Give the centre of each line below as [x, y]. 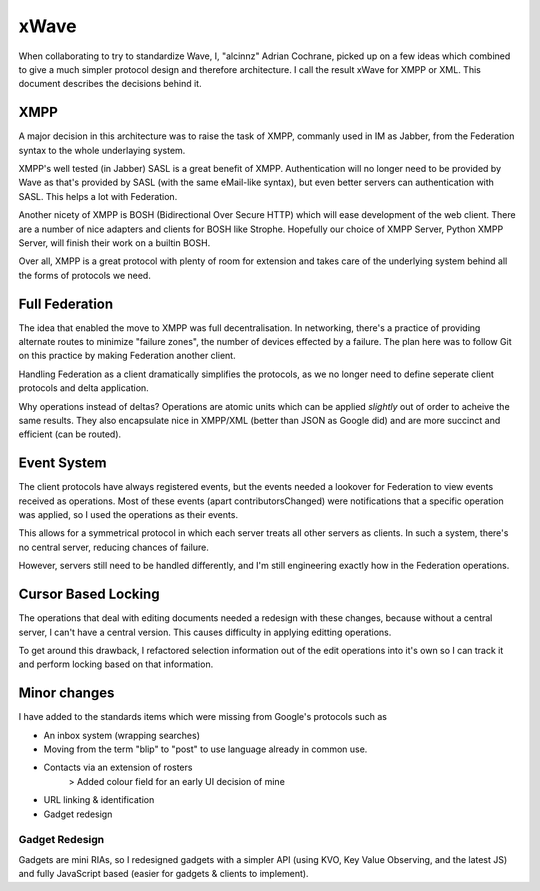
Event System [62, 463]
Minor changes [66, 693]
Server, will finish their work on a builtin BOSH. [114, 242]
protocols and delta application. [83, 388]
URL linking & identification [99, 800]
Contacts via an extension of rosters [118, 767]
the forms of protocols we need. [85, 275]
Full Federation [66, 303]
